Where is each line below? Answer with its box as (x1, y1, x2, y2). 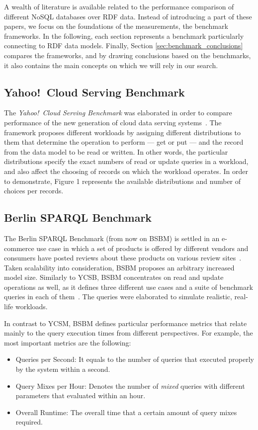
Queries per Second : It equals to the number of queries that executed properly (15, 354, 254, 364)
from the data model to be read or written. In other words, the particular (4, 146, 228, 157)
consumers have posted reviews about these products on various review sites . (4, 253, 242, 263)
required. (15, 417, 43, 427)
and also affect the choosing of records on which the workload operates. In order (4, 166, 248, 176)
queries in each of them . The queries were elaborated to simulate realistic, (4, 291, 232, 302)
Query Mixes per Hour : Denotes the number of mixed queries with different (15, 380, 245, 391)
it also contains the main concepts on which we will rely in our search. (4, 60, 218, 70)
